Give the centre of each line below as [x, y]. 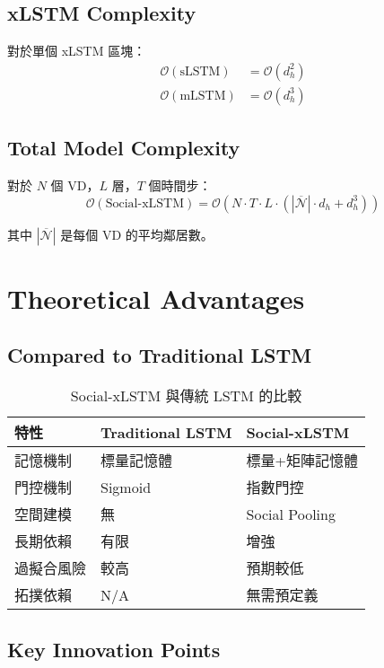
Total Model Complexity [124, 148]
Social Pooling [291, 514]
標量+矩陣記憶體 [302, 461]
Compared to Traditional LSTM [160, 355]
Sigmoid [126, 487]
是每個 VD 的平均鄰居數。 [137, 234]
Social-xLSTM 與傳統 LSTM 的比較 [186, 396]
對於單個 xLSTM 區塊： [77, 51]
